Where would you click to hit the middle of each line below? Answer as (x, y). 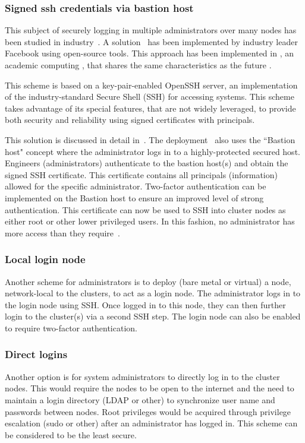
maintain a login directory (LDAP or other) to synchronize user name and (140, 399)
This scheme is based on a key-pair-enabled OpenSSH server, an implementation (151, 85)
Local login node (45, 259)
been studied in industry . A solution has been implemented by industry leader (151, 41)
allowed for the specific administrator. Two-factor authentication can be (136, 186)
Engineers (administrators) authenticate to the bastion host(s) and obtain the (147, 163)
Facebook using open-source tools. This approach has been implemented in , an (149, 53)
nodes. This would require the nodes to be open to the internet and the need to (150, 388)
